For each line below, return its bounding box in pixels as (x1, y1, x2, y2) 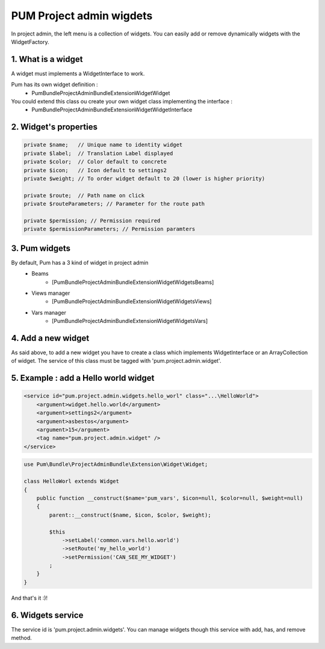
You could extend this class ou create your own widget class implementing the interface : (11, 98, 233, 105)
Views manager (31, 289, 70, 297)
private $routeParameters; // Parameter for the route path (23, 200, 205, 208)
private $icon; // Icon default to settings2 (23, 167, 167, 174)
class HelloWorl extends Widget (23, 478, 120, 485)
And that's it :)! (11, 594, 48, 601)
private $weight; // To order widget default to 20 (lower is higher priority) (23, 175, 265, 182)
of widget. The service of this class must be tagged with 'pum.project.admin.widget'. (11, 357, 221, 364)
